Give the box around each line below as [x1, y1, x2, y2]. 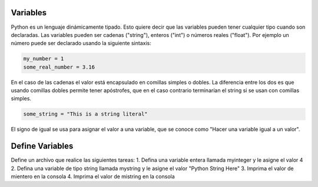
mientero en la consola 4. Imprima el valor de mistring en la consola [11, 173, 175, 180]
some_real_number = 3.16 [23, 63, 95, 70]
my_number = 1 [23, 56, 64, 62]
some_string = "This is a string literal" [23, 111, 148, 117]
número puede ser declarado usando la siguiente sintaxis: [11, 40, 151, 47]
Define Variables [11, 141, 74, 151]
